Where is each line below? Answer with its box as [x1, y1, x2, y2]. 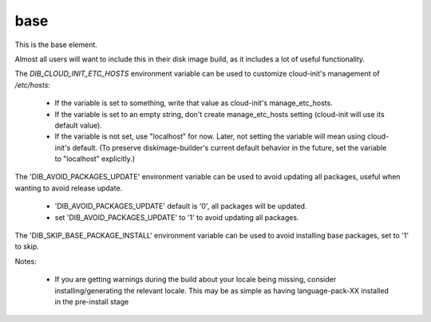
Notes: [14, 256, 37, 266]
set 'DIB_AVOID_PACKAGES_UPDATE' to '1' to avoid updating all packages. [54, 212, 299, 222]
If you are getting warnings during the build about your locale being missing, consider [54, 275, 337, 285]
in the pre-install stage [54, 296, 129, 306]
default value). [54, 120, 103, 130]
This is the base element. [14, 40, 97, 49]
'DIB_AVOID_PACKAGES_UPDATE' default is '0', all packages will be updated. [54, 202, 307, 211]
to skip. [14, 241, 39, 251]
